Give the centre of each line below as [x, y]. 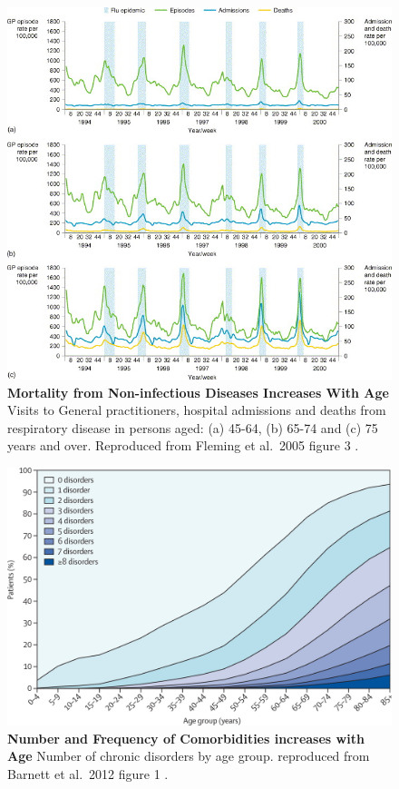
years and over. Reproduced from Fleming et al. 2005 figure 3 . [183, 445]
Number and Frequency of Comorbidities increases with [186, 738]
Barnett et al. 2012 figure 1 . [88, 773]
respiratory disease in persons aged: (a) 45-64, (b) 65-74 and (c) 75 [193, 427]
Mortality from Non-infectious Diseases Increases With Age [198, 392]
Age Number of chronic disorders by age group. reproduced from [189, 756]
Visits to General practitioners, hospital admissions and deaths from [197, 410]
